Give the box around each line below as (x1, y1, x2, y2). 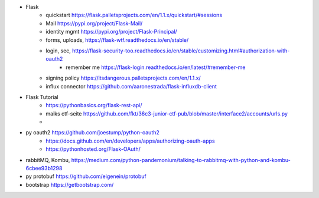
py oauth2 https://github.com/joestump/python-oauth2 (25, 129, 159, 136)
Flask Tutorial (25, 93, 58, 100)
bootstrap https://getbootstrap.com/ (25, 181, 114, 188)
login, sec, (45, 47, 71, 54)
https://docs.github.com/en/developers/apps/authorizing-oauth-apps (45, 137, 215, 144)
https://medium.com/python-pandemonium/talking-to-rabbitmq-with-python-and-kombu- (71, 156, 291, 163)
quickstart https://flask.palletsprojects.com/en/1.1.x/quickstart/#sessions (45, 12, 223, 19)
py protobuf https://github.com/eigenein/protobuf (25, 173, 147, 180)
